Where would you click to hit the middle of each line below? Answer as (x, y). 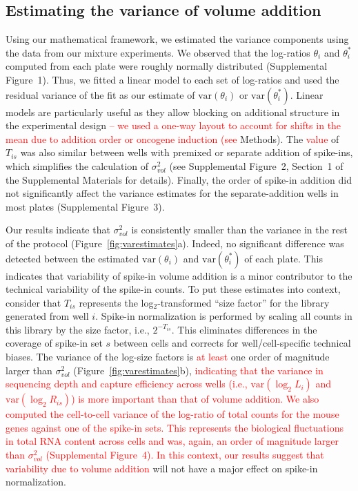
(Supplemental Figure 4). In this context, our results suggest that (185, 455)
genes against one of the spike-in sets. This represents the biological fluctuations (175, 427)
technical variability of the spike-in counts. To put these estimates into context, (173, 289)
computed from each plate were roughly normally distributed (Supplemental (167, 66)
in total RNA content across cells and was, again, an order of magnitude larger (172, 441)
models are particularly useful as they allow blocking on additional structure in (173, 112)
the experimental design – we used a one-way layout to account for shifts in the (173, 125)
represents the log (116, 302)
